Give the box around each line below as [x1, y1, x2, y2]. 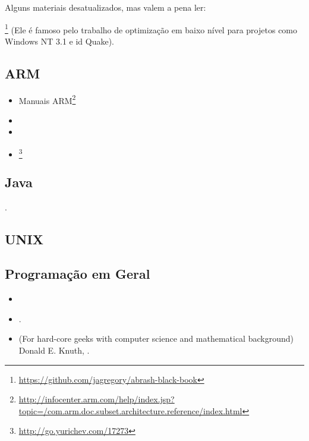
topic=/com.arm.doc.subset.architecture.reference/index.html [18, 404, 242, 417]
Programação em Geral [5, 264, 150, 283]
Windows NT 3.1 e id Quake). [5, 34, 115, 47]
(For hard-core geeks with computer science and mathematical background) [18, 332, 294, 345]
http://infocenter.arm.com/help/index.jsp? [18, 393, 175, 405]
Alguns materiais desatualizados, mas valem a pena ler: [5, 1, 206, 13]
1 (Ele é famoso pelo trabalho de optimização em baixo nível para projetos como [5, 21, 298, 36]
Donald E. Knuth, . [18, 344, 90, 356]
